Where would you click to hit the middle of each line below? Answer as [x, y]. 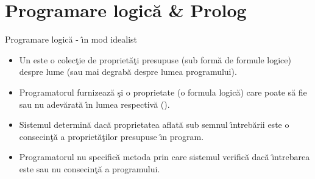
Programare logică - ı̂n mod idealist [71, 39]
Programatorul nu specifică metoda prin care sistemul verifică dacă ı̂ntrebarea [165, 157]
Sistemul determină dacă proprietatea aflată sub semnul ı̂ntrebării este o [154, 125]
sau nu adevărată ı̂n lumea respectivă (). [94, 104]
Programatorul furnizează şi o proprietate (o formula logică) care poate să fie [163, 92]
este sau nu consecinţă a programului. [90, 168]
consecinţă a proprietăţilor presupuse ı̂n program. [111, 136]
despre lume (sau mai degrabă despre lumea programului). [128, 72]
